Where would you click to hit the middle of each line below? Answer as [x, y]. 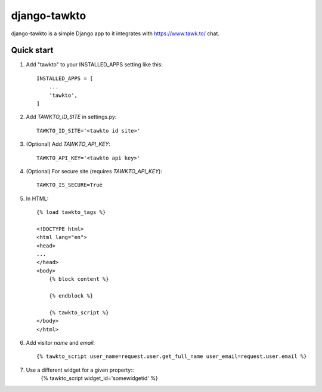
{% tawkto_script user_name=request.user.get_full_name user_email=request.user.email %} [172, 356]
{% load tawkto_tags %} [71, 212]
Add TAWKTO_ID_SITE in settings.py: [71, 117]
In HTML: [37, 198]
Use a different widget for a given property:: [80, 370]
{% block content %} [79, 279]
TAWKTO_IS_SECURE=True [70, 185]
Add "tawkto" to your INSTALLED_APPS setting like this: [95, 65]
